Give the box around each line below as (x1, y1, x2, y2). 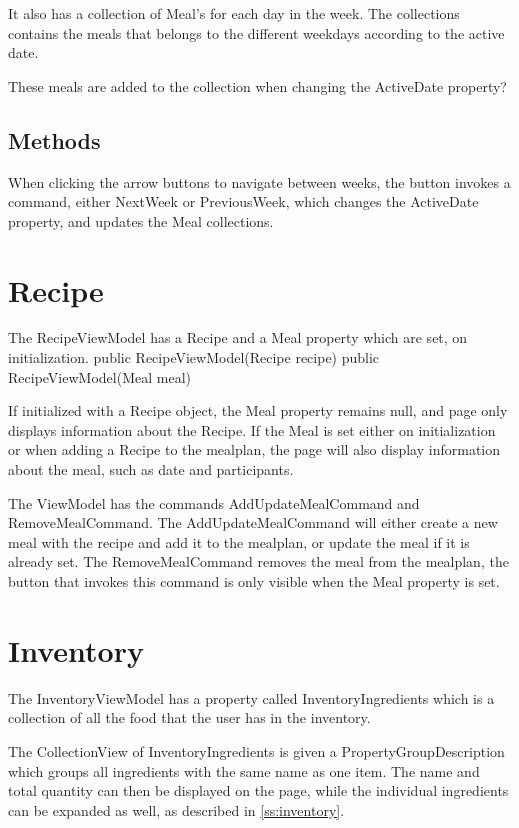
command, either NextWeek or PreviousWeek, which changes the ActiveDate (8, 191, 479, 212)
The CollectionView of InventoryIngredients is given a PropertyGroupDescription (8, 740, 505, 761)
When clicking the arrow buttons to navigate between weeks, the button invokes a (8, 171, 511, 192)
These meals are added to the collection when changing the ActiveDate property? (8, 75, 507, 96)
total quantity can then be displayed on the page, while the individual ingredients (8, 780, 509, 801)
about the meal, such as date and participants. (8, 459, 294, 480)
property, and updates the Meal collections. (8, 210, 274, 231)
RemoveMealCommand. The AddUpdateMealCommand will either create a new (8, 512, 498, 533)
